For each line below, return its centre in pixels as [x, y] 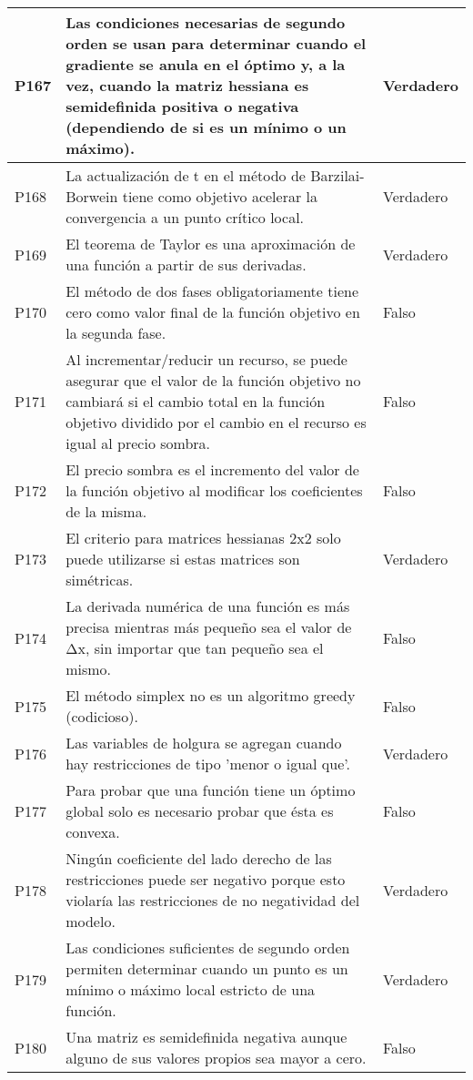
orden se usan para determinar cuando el [216, 43]
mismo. [89, 669]
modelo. [91, 921]
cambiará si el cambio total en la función [196, 401]
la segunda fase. [116, 333]
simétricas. [100, 580]
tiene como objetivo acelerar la [220, 196]
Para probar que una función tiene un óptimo [211, 790]
